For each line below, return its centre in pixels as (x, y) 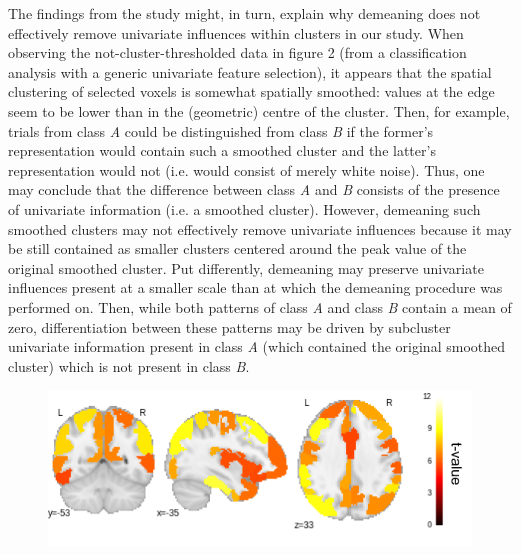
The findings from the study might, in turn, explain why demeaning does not (244, 13)
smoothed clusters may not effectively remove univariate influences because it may (260, 228)
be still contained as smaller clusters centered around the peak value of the (237, 248)
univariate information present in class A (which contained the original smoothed (257, 346)
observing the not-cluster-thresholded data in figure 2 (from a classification (237, 52)
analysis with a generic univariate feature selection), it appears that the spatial (250, 71)
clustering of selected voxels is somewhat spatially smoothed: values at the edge (251, 91)
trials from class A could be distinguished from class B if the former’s (221, 130)
